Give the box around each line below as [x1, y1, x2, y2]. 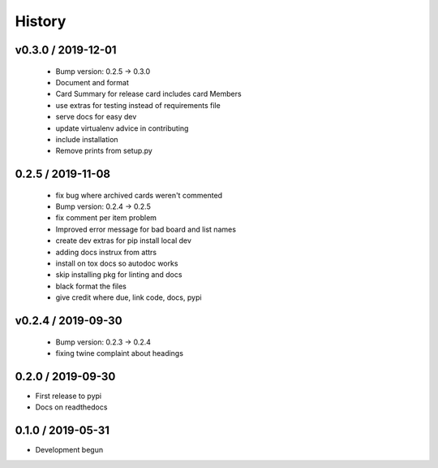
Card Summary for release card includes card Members [55, 89, 243, 99]
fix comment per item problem [55, 213, 157, 223]
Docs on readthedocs [35, 402, 108, 412]
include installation [55, 134, 118, 144]
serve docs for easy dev [55, 112, 137, 122]
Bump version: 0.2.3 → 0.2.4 [55, 337, 152, 347]
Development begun [35, 445, 104, 455]
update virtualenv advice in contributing [55, 123, 189, 133]
